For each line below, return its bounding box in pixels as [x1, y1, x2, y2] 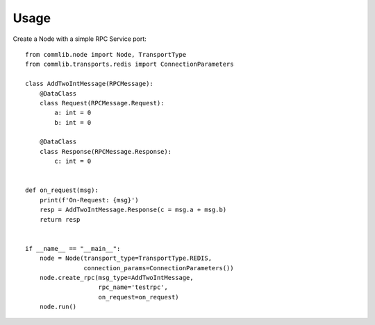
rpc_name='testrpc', [98, 283, 168, 291]
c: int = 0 [54, 157, 92, 166]
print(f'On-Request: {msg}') [39, 196, 139, 204]
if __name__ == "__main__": [25, 245, 121, 252]
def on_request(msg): [25, 186, 99, 194]
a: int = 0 [54, 109, 92, 117]
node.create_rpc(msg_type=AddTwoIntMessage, [39, 274, 194, 281]
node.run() [39, 303, 77, 311]
